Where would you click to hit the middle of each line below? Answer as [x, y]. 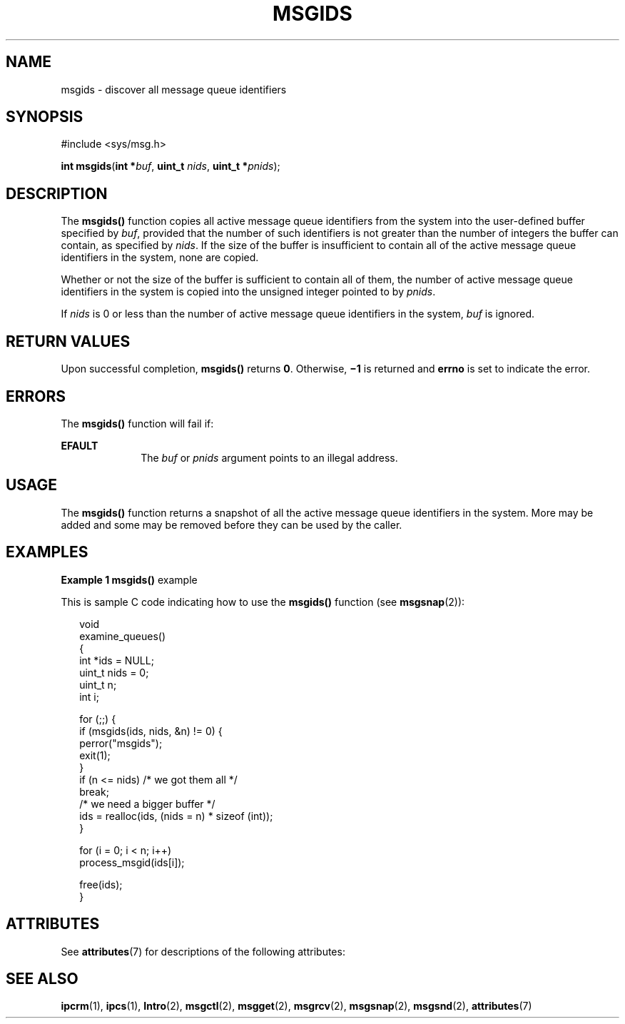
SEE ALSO [42, 978]
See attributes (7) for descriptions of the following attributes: [203, 951]
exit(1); [95, 755]
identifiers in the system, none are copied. [160, 258]
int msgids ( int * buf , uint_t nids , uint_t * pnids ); [171, 166]
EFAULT [80, 445]
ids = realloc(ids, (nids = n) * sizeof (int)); [176, 816]
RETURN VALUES [68, 341]
